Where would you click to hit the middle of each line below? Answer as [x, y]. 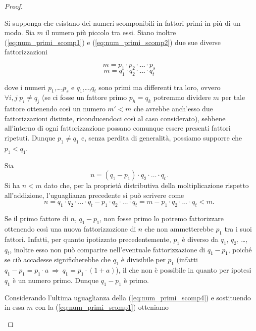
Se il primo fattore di [36, 218]
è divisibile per [143, 260]
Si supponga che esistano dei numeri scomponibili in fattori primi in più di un [123, 23]
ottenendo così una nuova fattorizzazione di [70, 228]
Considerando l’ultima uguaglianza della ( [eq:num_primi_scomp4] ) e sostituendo [128, 297]
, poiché [240, 249]
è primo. [136, 280]
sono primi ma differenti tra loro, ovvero [160, 87]
